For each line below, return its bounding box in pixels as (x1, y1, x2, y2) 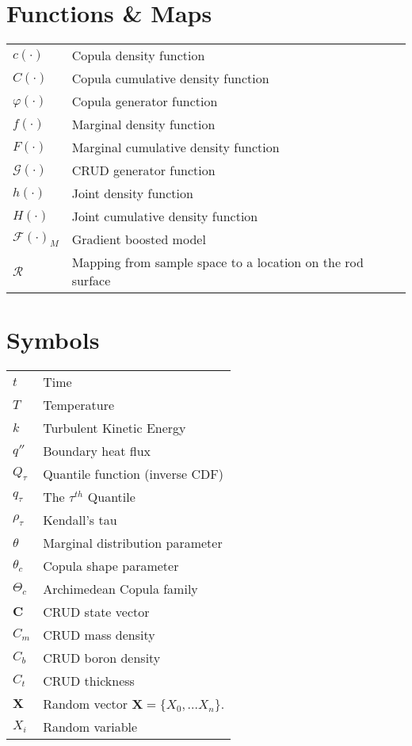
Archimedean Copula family (43, 580, 198, 599)
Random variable (43, 717, 138, 736)
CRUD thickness (43, 671, 135, 691)
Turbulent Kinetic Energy (43, 419, 186, 438)
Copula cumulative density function (71, 69, 269, 88)
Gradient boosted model (71, 230, 206, 249)
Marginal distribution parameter (43, 534, 223, 553)
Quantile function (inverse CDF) (43, 465, 223, 484)
